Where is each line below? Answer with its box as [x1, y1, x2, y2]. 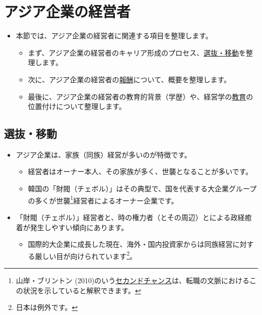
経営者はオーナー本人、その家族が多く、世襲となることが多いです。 [28, 166, 253, 177]
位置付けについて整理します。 [28, 101, 126, 112]
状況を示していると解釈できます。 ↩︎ [23, 285, 141, 295]
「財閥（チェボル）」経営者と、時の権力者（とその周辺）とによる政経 [16, 212, 245, 222]
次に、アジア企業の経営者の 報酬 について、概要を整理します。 [28, 74, 231, 84]
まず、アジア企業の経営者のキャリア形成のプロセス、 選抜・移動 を [28, 47, 246, 58]
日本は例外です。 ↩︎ [16, 302, 78, 312]
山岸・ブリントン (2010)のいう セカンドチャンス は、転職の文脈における [16, 275, 249, 285]
